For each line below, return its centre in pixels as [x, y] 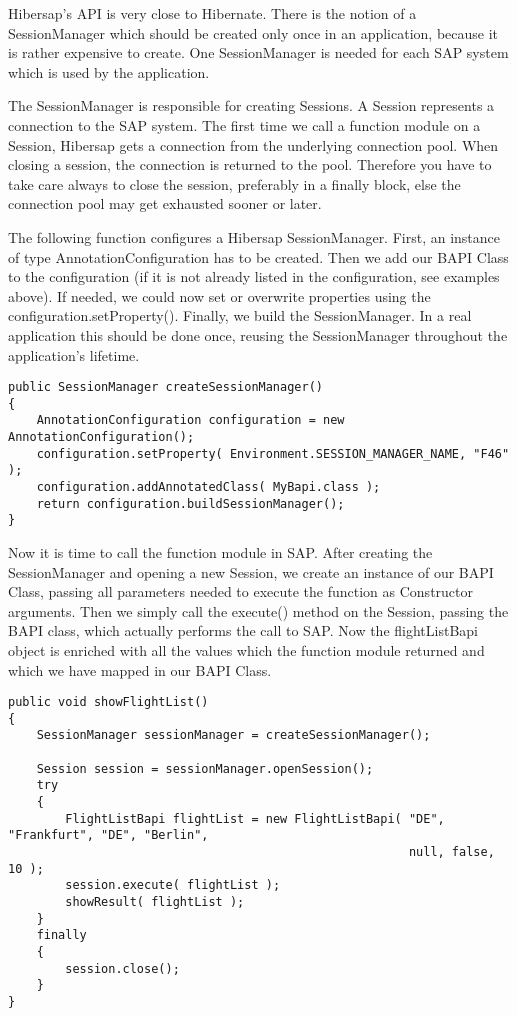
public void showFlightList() [108, 702]
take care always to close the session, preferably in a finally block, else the [234, 183]
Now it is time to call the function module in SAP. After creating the [220, 552]
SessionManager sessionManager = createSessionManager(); [233, 735]
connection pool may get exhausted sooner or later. [165, 203]
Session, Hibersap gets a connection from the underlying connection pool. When [253, 144]
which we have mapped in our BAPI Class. [140, 669]
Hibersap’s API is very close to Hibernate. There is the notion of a [212, 13]
